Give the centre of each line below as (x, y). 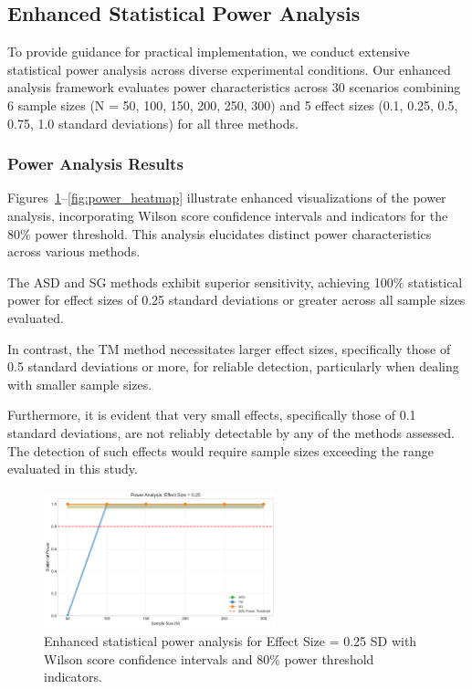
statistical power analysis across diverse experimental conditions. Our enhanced (229, 69)
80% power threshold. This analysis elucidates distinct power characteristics (220, 233)
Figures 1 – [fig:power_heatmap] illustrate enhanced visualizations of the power (227, 198)
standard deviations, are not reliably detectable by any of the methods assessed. (231, 432)
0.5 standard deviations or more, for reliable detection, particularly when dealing (233, 366)
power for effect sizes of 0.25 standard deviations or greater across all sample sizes (236, 300)
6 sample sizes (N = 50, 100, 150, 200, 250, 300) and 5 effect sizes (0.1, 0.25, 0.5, (233, 104)
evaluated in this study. (73, 469)
